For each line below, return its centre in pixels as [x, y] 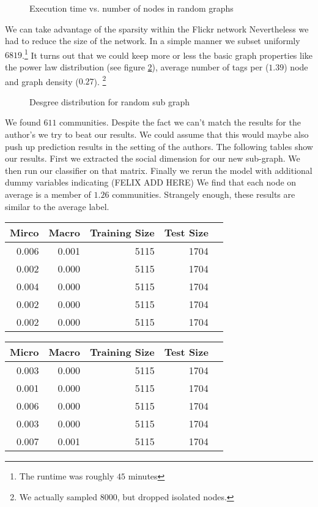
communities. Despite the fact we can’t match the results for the [180, 122]
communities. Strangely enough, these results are [204, 194]
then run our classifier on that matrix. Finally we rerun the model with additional [159, 170]
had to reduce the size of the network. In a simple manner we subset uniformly [153, 41]
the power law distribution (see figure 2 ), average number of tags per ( [137, 67]
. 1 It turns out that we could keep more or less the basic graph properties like [168, 54]
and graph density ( [42, 81]
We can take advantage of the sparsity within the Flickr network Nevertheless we [157, 28]
